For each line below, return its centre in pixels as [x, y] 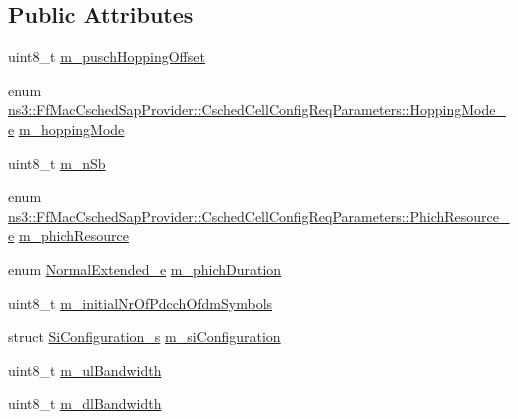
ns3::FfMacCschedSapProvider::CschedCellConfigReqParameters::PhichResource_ [259, 215]
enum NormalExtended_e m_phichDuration [145, 268]
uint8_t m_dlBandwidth [85, 403]
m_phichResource [73, 235]
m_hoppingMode [71, 128]
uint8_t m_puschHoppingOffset [106, 56]
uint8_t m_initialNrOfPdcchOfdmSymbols [140, 302]
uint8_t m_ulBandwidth [85, 369]
